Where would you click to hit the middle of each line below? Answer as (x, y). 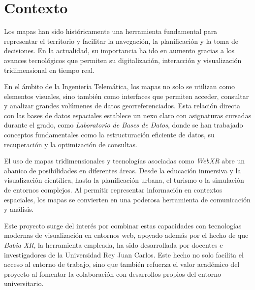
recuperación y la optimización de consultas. (71, 144)
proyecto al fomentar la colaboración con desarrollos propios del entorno (113, 274)
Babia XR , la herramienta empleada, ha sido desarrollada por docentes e (113, 245)
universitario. (24, 283)
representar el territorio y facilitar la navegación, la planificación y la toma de (121, 41)
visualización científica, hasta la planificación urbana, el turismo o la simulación (124, 180)
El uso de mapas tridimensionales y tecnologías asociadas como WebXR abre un (124, 161)
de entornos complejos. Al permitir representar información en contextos (113, 190)
